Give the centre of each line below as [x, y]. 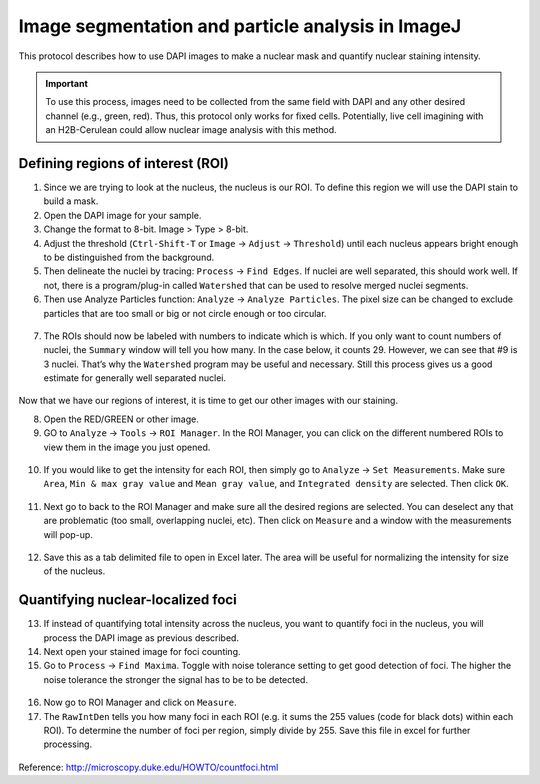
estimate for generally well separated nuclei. [135, 378]
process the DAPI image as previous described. [141, 637]
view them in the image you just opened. [127, 447]
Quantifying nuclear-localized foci [127, 600]
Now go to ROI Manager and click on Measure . [140, 702]
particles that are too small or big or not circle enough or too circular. [185, 313]
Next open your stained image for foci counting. [142, 652]
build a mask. [71, 201]
